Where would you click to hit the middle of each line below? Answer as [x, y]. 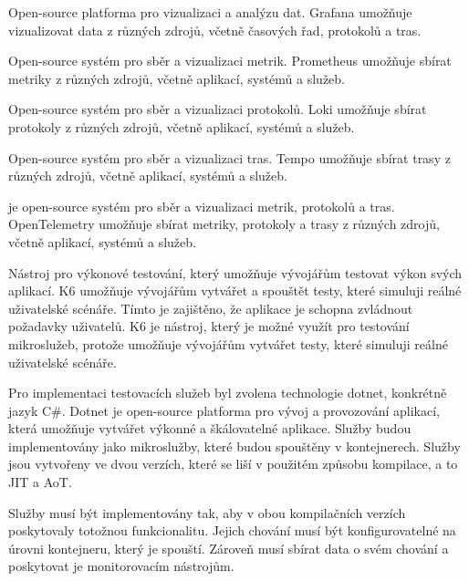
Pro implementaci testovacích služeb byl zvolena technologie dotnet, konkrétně [228, 393]
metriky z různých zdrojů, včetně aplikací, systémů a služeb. [177, 78]
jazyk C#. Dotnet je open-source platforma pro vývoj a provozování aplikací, [224, 410]
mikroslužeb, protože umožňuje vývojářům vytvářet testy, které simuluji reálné [228, 343]
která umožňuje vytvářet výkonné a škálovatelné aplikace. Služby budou [210, 428]
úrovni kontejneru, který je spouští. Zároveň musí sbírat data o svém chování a [229, 548]
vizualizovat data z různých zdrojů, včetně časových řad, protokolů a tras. [215, 30]
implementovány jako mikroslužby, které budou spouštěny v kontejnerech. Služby [234, 446]
